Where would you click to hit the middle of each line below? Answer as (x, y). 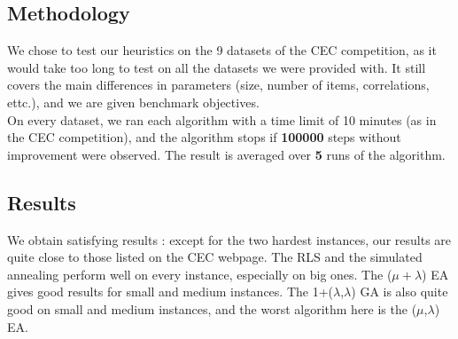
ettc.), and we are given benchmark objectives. (133, 102)
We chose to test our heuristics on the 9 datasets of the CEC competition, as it (222, 50)
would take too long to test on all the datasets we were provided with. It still (217, 67)
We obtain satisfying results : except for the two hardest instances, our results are (229, 239)
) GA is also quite (400, 292)
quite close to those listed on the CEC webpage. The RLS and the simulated (215, 257)
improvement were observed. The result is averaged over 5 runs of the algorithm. (226, 154)
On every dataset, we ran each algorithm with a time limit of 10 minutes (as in (222, 119)
